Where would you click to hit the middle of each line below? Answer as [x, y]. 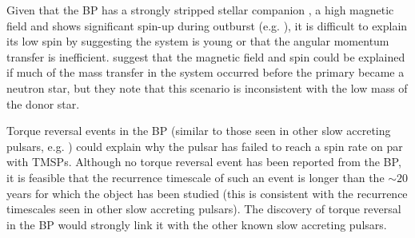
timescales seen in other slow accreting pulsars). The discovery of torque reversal [204, 209]
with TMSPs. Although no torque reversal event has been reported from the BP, [204, 162]
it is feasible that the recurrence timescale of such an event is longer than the [196, 177]
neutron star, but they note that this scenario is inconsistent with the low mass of [207, 87]
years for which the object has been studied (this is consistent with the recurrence [207, 193]
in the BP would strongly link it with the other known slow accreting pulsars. [197, 224]
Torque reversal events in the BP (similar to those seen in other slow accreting [199, 131]
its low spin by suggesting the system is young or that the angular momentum [198, 41]
